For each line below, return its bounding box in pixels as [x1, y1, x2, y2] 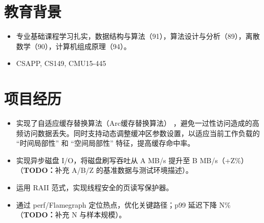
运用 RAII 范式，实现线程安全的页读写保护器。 [16, 182, 173, 192]
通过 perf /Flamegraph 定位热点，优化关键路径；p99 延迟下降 [16, 199, 217, 210]
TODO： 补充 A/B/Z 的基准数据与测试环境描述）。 [23, 165, 193, 175]
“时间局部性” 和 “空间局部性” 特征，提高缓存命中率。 [16, 138, 195, 148]
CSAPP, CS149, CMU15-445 [16, 58, 106, 69]
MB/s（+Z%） [200, 154, 248, 165]
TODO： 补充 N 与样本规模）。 [23, 209, 126, 220]
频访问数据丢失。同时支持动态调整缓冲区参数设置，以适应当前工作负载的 [16, 127, 260, 138]
